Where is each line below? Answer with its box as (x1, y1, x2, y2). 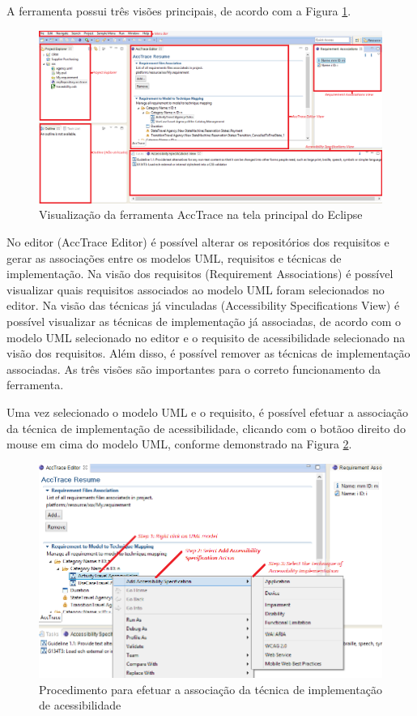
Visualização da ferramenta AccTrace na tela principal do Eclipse (39, 206, 363, 223)
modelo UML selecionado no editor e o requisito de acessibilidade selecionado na (6, 328, 406, 345)
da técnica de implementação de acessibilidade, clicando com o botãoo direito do (6, 419, 406, 436)
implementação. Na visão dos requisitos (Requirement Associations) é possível (6, 265, 394, 282)
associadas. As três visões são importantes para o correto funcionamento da (6, 360, 381, 377)
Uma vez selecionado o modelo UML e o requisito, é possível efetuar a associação (6, 403, 409, 420)
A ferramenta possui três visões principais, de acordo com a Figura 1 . (6, 2, 351, 19)
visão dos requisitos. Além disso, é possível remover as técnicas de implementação (6, 345, 411, 362)
